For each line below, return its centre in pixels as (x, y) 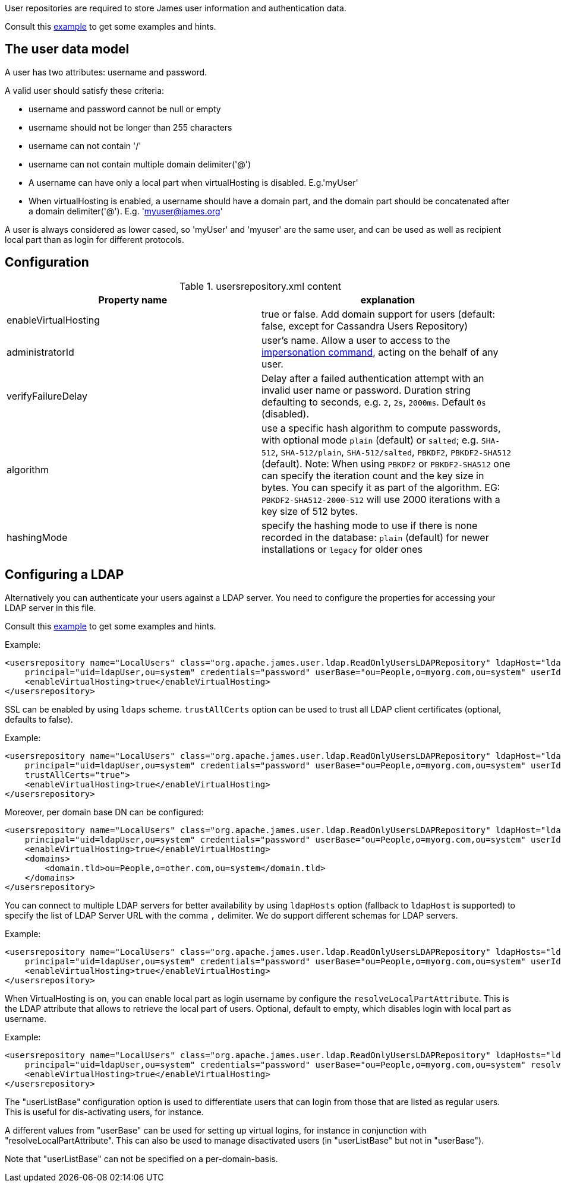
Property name (133, 300)
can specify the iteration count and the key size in (373, 475)
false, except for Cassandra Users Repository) (365, 326)
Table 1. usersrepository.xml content (260, 286)
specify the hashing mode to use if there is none (370, 525)
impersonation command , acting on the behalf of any (380, 352)
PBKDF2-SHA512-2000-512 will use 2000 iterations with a (381, 499)
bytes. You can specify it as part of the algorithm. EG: (381, 487)
